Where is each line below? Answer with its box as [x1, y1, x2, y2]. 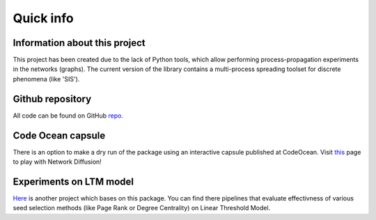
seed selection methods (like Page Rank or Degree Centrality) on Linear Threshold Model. [13, 204, 271, 212]
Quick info [13, 10, 74, 26]
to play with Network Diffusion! [13, 157, 102, 166]
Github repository [13, 93, 92, 104]
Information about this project [13, 37, 146, 49]
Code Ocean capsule [13, 129, 106, 141]
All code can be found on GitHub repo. [13, 111, 123, 120]
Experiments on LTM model [13, 175, 134, 187]
